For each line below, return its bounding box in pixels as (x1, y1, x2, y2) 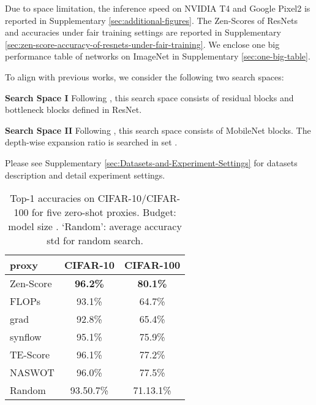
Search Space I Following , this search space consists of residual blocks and (5, 91, 294, 104)
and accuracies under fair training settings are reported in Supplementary (5, 26, 281, 39)
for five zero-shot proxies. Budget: (31, 205, 176, 220)
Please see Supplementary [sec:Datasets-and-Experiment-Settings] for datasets (5, 156, 298, 169)
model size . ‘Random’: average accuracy (8, 219, 182, 234)
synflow (10, 330, 42, 344)
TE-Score (10, 347, 50, 362)
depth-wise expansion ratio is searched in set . (5, 136, 178, 148)
